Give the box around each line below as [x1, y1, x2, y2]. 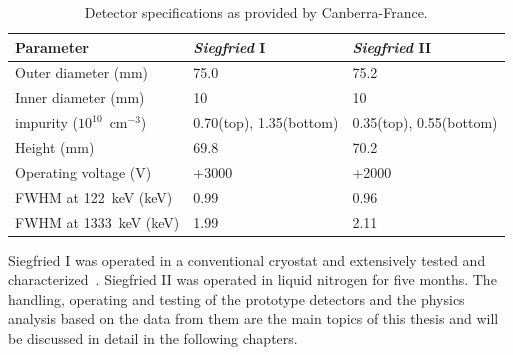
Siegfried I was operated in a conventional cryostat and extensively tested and [8, 249, 486, 270]
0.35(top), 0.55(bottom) [352, 112, 498, 133]
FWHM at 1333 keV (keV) [15, 211, 180, 232]
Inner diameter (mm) [15, 87, 145, 108]
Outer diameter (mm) [15, 62, 149, 83]
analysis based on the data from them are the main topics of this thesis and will [8, 308, 499, 329]
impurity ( [15, 112, 79, 133]
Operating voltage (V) [15, 161, 152, 182]
